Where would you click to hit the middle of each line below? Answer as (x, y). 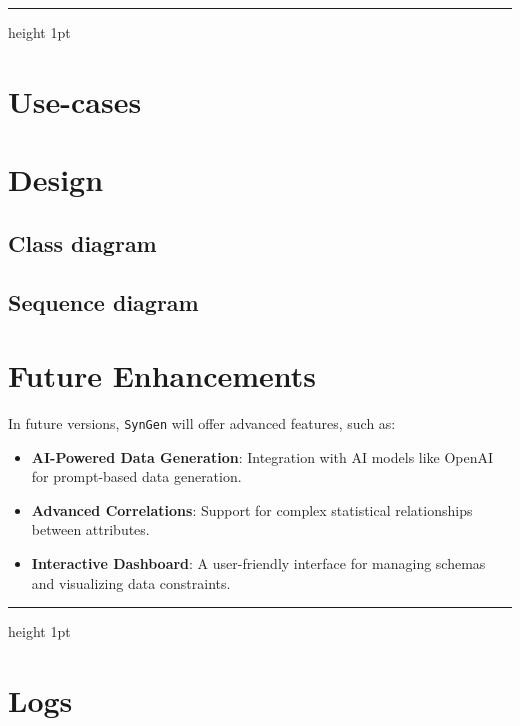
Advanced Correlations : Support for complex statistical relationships (252, 509)
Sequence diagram (103, 301)
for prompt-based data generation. (136, 476)
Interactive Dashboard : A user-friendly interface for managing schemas (258, 563)
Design (56, 179)
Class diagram (82, 242)
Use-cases (75, 100)
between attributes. (90, 529)
